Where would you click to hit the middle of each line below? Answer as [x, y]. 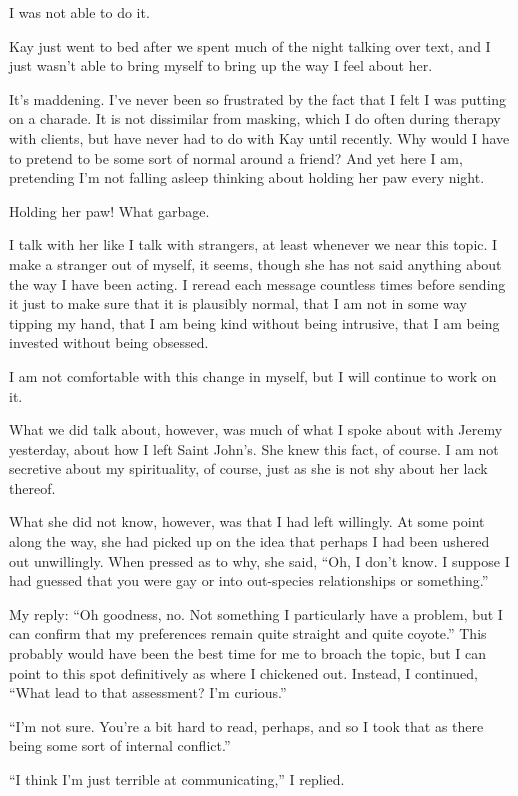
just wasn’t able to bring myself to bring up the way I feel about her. [221, 65]
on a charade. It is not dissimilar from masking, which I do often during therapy [255, 118]
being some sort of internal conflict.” [120, 745]
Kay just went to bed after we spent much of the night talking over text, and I [250, 45]
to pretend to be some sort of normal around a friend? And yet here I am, [236, 157]
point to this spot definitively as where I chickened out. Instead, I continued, [243, 672]
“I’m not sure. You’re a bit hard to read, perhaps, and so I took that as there [246, 725]
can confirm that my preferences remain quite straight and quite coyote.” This [248, 633]
